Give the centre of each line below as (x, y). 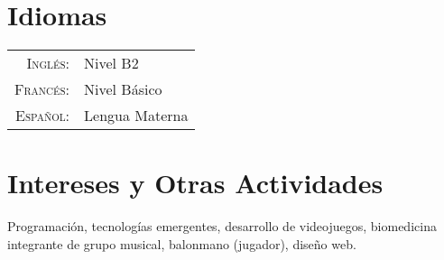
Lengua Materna (136, 116)
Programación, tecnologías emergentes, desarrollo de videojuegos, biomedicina (222, 226)
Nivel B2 (111, 63)
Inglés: (48, 63)
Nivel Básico (123, 89)
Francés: (42, 89)
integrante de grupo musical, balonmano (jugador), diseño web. (182, 243)
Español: (43, 116)
